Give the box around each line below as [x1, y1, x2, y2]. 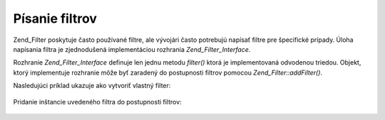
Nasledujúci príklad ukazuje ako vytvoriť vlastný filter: [13, 82, 171, 90]
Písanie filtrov [13, 11, 98, 26]
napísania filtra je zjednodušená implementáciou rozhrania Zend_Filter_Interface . [13, 45, 251, 53]
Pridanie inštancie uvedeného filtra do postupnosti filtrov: [13, 97, 182, 106]
